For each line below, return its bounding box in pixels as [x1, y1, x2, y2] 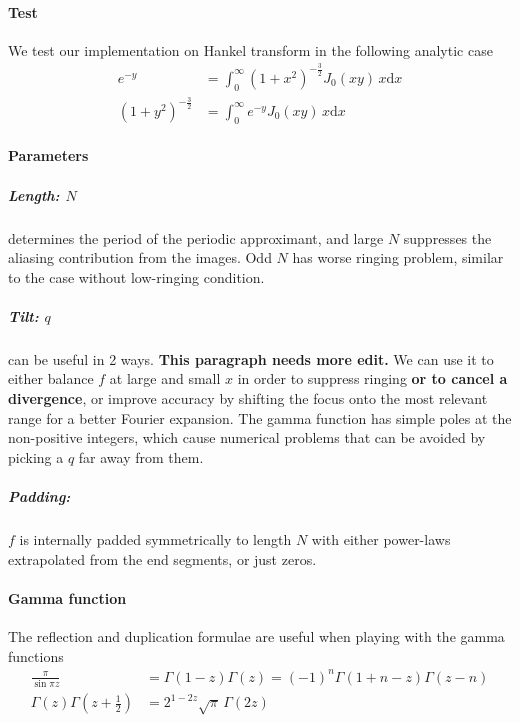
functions [8, 645, 64, 666]
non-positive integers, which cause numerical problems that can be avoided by [8, 427, 486, 448]
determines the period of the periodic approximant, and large [8, 227, 384, 248]
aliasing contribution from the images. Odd [8, 247, 272, 268]
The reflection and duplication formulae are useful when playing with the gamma [8, 625, 505, 646]
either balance [8, 368, 94, 389]
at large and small [109, 368, 221, 389]
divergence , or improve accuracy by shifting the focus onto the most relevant [8, 388, 488, 409]
